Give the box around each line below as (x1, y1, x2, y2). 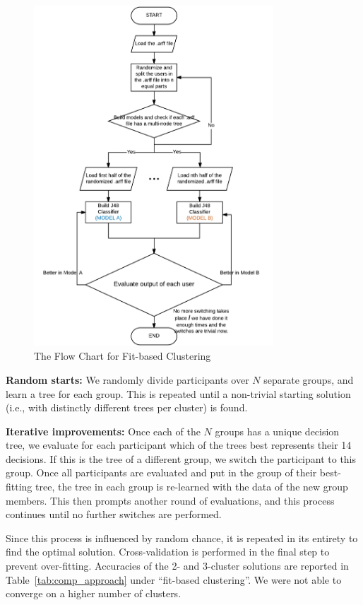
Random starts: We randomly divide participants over (6, 372, 249, 387)
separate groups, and (263, 372, 354, 387)
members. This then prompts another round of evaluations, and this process (6, 493, 335, 507)
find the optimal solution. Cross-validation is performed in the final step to (6, 544, 330, 559)
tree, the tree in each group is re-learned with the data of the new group (35, 479, 348, 494)
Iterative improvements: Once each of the (6, 423, 201, 438)
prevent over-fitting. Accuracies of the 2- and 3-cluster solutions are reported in (6, 558, 349, 573)
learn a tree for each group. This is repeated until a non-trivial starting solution (6, 386, 351, 401)
